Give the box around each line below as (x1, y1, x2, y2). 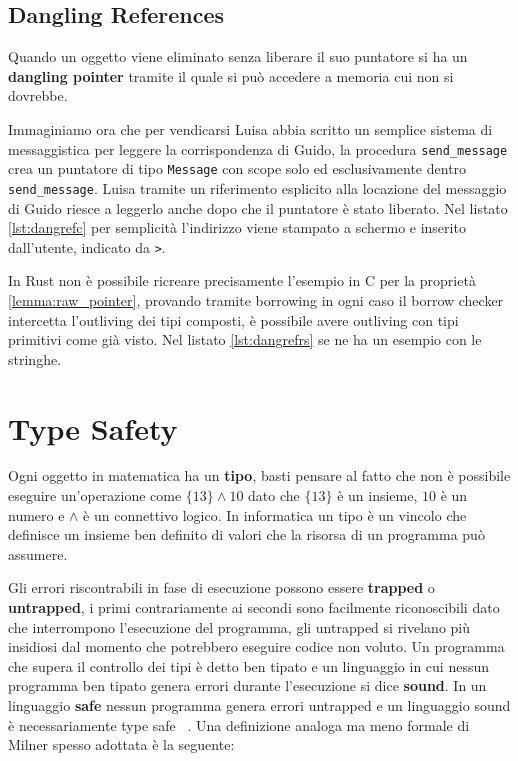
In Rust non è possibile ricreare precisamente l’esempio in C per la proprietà (8, 270, 476, 291)
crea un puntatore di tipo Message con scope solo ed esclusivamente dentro (8, 158, 467, 179)
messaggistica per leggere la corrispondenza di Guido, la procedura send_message (8, 138, 508, 159)
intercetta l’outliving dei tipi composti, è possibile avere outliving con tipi (8, 309, 459, 330)
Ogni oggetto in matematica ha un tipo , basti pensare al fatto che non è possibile (8, 465, 511, 486)
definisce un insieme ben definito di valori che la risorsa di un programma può (8, 524, 485, 545)
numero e (8, 504, 65, 525)
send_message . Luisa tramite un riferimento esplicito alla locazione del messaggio (8, 177, 507, 198)
